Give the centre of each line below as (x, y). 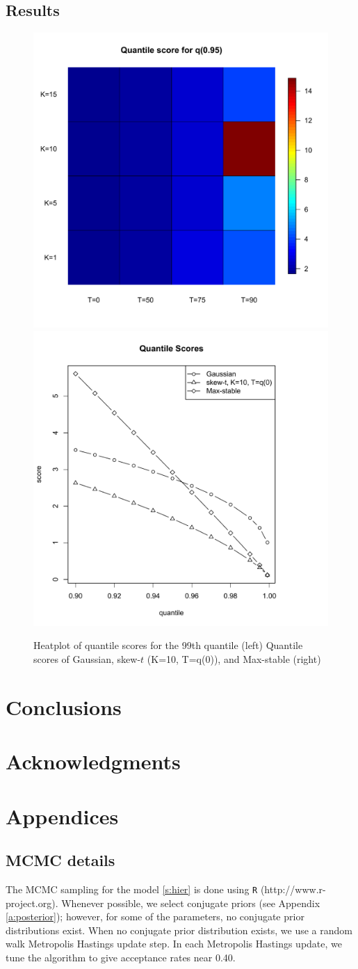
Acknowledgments (93, 761)
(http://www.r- (293, 889)
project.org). (32, 903)
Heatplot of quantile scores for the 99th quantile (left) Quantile (168, 645)
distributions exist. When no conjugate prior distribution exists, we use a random (179, 930)
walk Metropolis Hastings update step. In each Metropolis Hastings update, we (174, 944)
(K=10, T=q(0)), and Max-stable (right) (234, 658)
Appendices (62, 816)
